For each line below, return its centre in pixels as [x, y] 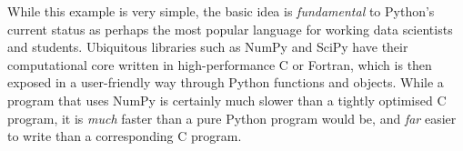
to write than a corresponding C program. [125, 136]
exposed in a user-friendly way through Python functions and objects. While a [226, 82]
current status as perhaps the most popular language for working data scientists [230, 29]
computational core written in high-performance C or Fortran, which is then [220, 64]
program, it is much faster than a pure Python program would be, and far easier [232, 118]
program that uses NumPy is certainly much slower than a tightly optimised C [227, 100]
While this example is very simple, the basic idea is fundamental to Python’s [221, 11]
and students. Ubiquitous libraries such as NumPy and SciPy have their [208, 47]
